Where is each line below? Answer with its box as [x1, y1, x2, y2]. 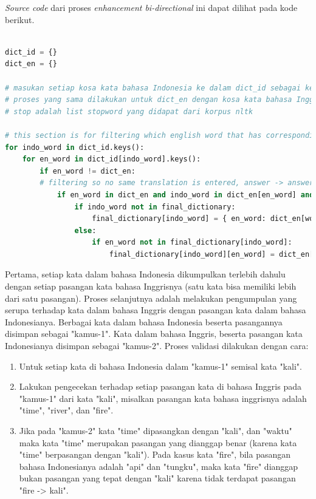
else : [74, 226, 97, 235]
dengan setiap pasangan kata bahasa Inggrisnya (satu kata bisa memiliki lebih [5, 280, 297, 293]
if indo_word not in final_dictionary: [74, 202, 236, 211]
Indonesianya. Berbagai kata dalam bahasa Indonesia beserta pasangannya [5, 315, 283, 328]
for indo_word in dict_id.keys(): [5, 143, 145, 152]
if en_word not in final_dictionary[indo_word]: [92, 238, 292, 247]
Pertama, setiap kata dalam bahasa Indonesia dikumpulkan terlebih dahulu [5, 268, 286, 280]
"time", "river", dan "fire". [19, 404, 114, 416]
